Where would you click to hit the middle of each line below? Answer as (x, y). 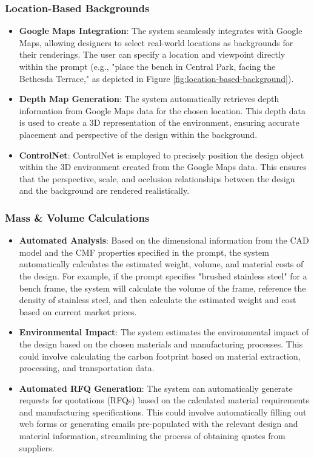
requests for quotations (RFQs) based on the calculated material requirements (164, 400)
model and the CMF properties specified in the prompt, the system (144, 252)
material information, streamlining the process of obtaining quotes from (152, 436)
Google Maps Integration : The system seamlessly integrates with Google (161, 31)
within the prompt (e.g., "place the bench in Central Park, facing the (147, 66)
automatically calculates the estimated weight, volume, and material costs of (161, 264)
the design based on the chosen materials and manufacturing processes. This (161, 343)
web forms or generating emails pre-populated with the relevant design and (159, 424)
